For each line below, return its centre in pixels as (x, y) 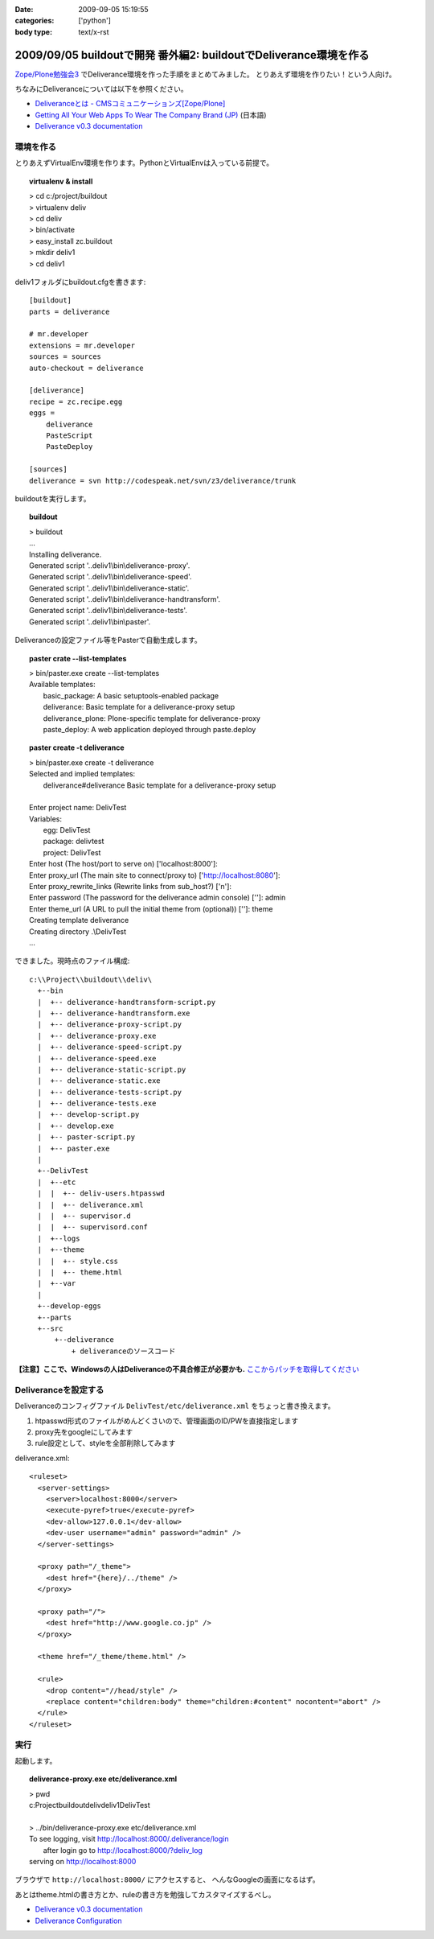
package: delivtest (74, 842)
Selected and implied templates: (82, 774)
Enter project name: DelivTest (78, 808)
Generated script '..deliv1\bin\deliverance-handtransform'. (125, 599)
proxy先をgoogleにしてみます (84, 1431)
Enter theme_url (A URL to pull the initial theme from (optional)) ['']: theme (151, 908)
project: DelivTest (72, 852)
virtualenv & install (61, 181)
